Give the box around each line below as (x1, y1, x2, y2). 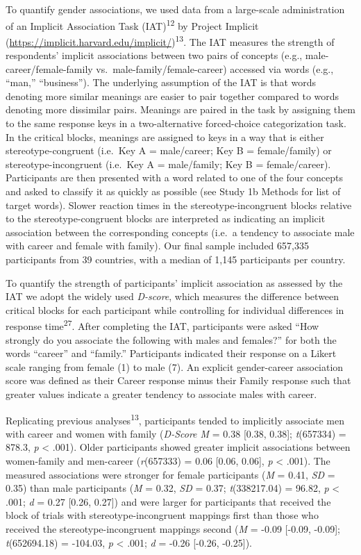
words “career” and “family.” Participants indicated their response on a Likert (6, 346, 337, 361)
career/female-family (6, 61, 93, 76)
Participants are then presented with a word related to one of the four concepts (6, 170, 343, 185)
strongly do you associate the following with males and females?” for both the (6, 332, 337, 347)
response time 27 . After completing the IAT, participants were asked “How (6, 317, 319, 333)
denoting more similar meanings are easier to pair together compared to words (6, 88, 339, 103)
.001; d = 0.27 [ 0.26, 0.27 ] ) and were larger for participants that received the (6, 494, 331, 508)
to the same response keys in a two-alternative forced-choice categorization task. (6, 116, 346, 131)
